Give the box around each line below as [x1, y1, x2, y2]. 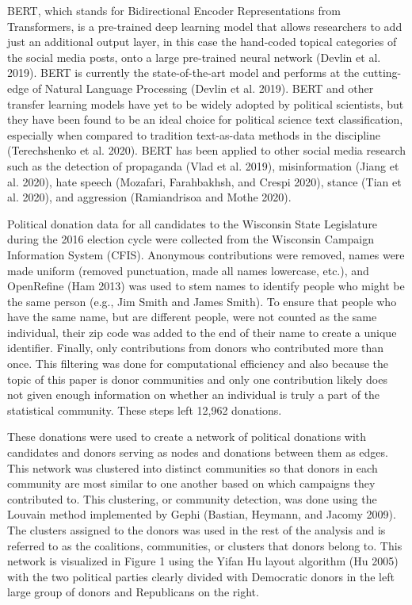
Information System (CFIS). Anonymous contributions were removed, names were [7, 246, 405, 262]
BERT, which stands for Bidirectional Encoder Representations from [7, 2, 341, 18]
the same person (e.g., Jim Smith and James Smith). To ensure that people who [7, 293, 397, 309]
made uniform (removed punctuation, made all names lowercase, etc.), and [7, 262, 369, 278]
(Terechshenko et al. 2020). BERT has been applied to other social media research [7, 142, 406, 159]
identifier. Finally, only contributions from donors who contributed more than [7, 339, 384, 356]
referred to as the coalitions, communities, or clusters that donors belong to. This [7, 537, 402, 553]
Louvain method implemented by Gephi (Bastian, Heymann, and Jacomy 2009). [7, 506, 396, 523]
